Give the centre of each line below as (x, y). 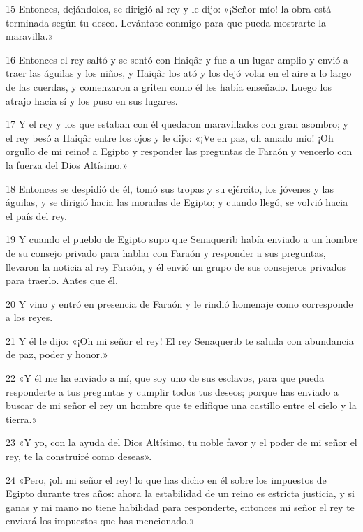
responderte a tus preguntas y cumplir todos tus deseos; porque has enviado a (172, 391)
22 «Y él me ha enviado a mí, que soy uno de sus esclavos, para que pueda (165, 378)
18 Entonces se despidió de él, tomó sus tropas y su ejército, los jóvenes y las (170, 188)
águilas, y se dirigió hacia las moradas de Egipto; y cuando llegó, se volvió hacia (177, 202)
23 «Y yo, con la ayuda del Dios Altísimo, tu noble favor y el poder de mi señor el (181, 442)
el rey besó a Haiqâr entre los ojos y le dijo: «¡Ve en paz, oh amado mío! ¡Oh (170, 137)
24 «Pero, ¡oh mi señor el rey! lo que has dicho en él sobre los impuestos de (166, 479)
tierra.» (22, 419)
